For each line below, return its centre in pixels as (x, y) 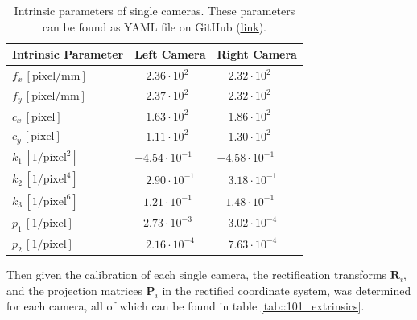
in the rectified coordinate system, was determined (287, 290)
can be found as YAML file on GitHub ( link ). (154, 26)
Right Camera (257, 54)
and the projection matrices (74, 290)
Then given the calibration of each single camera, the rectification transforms (197, 275)
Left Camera (170, 54)
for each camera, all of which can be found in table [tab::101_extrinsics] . (186, 306)
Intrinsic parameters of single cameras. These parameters (155, 10)
